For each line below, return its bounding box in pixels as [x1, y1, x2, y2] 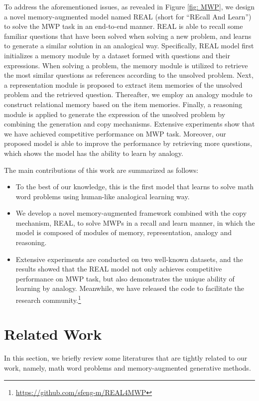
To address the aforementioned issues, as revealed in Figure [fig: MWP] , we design [4, 1, 255, 11]
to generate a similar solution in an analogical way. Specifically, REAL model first [4, 40, 254, 51]
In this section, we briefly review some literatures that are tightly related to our [4, 353, 248, 363]
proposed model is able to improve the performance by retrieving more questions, [4, 138, 252, 148]
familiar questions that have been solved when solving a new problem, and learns [4, 30, 252, 41]
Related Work [4, 324, 102, 344]
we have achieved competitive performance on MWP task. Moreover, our [4, 128, 226, 138]
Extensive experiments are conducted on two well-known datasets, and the [15, 254, 243, 264]
